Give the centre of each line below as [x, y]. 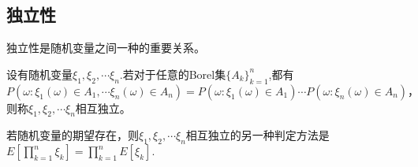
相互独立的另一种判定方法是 [258, 135]
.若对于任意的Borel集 [173, 74]
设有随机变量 [39, 74]
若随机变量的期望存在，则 [73, 135]
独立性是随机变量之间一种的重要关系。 [106, 48]
